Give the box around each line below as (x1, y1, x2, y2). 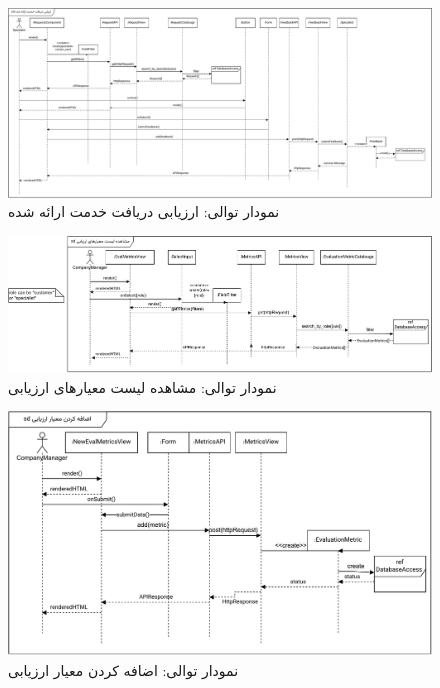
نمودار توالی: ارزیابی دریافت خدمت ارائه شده (8, 201, 280, 222)
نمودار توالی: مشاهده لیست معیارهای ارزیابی (8, 376, 277, 397)
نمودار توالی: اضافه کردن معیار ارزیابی (8, 659, 239, 680)
